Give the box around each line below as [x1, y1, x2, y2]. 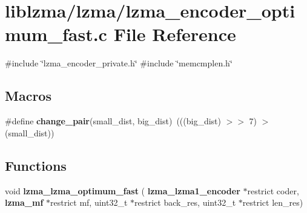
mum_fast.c [5, 22, 107, 46]
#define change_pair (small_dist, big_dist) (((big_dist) [5, 115, 221, 127]
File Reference [113, 22, 236, 46]
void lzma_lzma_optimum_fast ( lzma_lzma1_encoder [5, 184, 240, 197]
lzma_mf [5, 196, 44, 209]
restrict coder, [247, 184, 299, 197]
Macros [5, 86, 51, 105]
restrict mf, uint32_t [50, 196, 128, 209]
